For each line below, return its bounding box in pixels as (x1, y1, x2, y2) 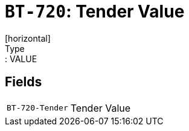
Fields (5, 74, 42, 90)
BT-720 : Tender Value (5, 1, 185, 22)
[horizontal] (5, 33, 51, 43)
